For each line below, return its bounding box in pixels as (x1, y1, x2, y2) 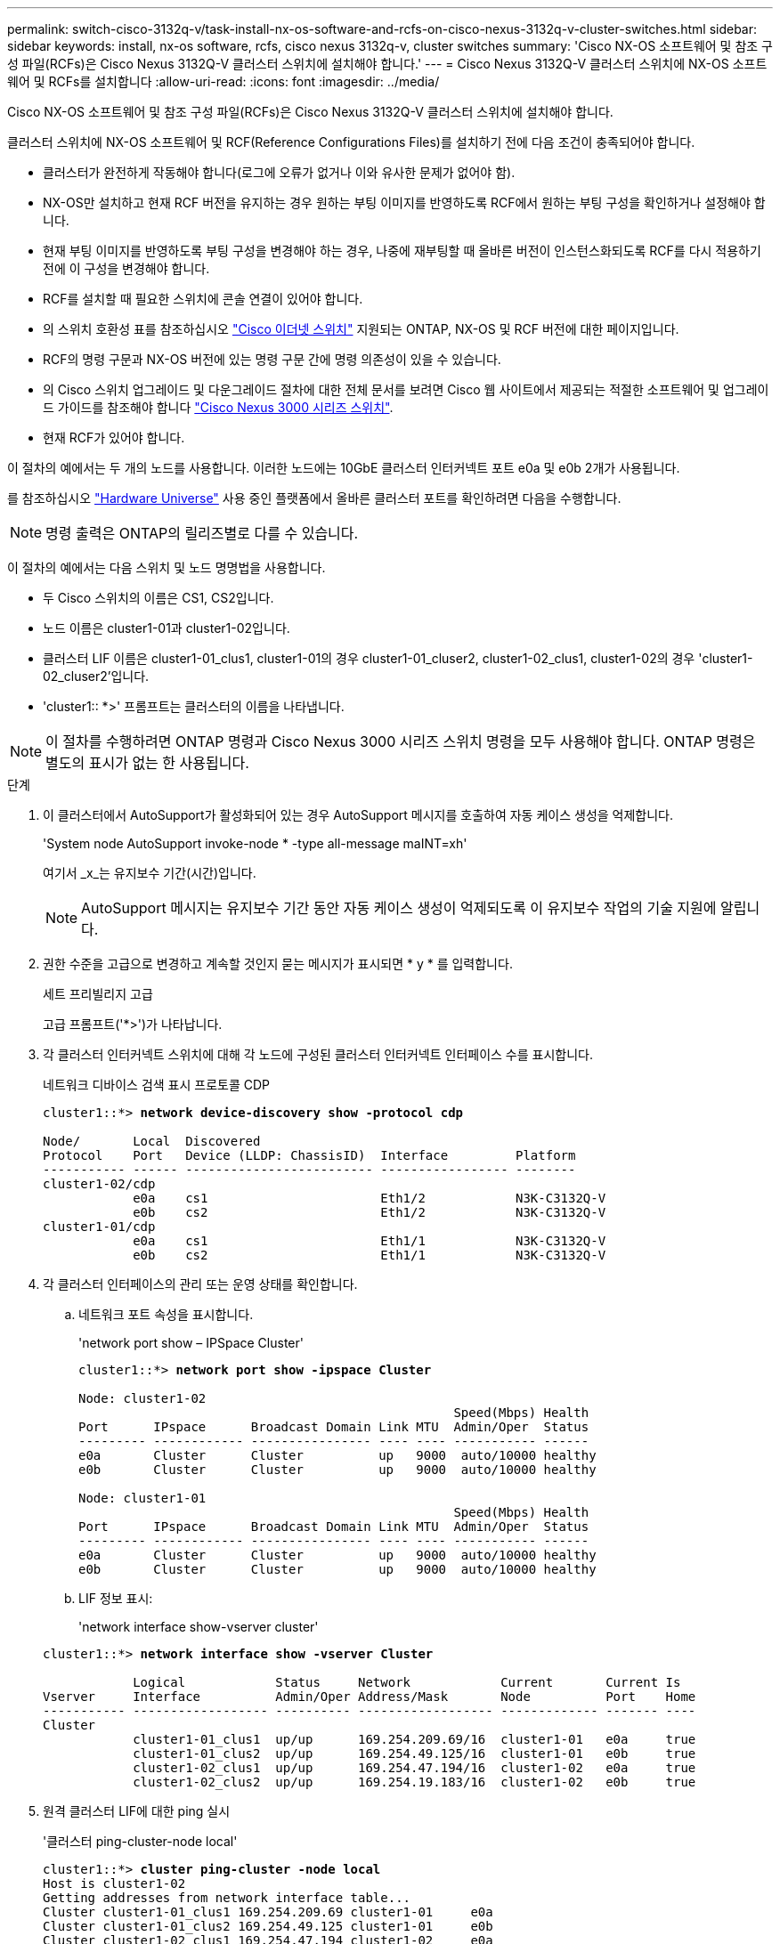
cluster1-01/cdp (43, 1219, 156, 1234)
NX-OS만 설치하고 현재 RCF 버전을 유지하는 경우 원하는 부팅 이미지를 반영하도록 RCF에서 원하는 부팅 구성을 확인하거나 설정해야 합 (43, 195, 766, 210)
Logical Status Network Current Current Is (133, 1675, 681, 1689)
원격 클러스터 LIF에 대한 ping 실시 (43, 1803, 231, 1818)
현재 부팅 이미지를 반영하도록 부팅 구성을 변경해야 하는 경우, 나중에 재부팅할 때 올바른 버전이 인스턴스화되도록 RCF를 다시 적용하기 (43, 243, 761, 258)
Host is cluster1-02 (43, 1876, 186, 1891)
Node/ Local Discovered (43, 1134, 261, 1148)
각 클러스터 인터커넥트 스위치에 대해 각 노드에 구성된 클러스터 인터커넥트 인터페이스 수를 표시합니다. (43, 1047, 594, 1062)
